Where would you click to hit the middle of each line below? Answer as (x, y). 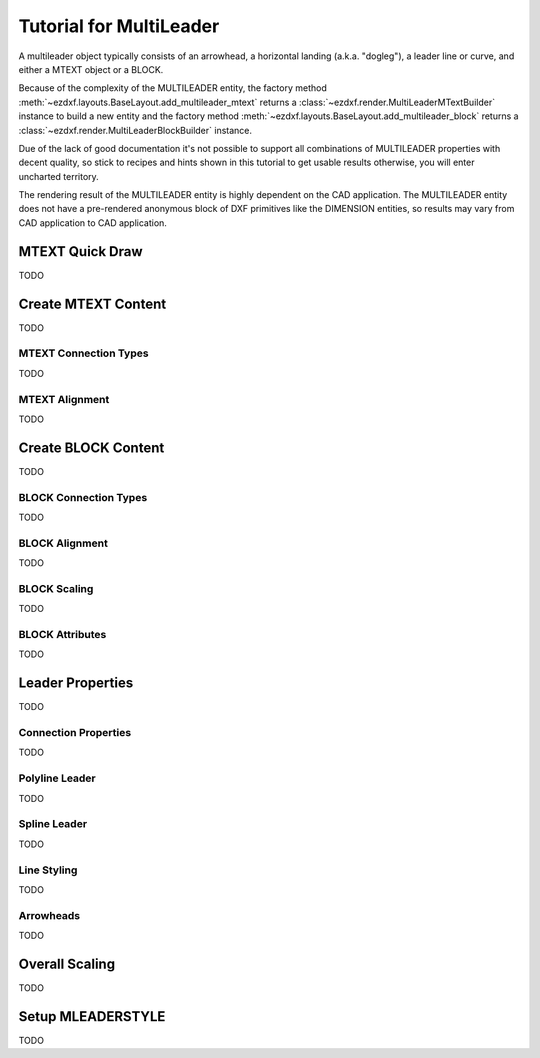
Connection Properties (75, 733)
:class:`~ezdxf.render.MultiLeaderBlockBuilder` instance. (135, 130)
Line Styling (48, 870)
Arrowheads (49, 915)
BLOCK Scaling (56, 588)
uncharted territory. (58, 176)
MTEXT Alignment (64, 399)
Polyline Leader (57, 778)
